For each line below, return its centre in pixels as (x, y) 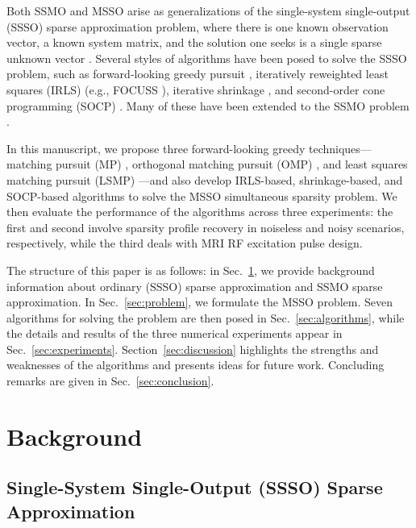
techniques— (340, 148)
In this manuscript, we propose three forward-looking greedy (156, 148)
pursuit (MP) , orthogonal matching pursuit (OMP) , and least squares (232, 164)
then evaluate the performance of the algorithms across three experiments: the (200, 212)
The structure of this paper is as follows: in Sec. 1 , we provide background (191, 270)
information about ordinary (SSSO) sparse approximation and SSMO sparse (195, 286)
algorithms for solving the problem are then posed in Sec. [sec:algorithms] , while (206, 317)
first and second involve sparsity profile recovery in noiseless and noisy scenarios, (206, 227)
